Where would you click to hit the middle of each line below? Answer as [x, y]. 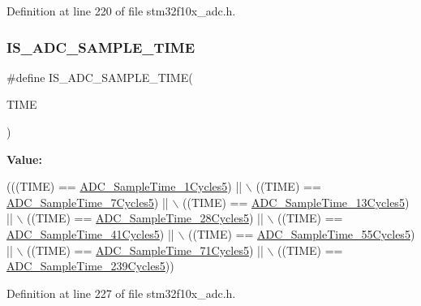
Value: [24, 159]
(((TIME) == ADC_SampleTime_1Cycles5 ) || [125, 186]
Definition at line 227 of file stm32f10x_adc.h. [121, 293]
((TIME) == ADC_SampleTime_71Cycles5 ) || [145, 250]
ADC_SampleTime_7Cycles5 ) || [88, 202]
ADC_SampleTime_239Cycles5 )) [90, 266]
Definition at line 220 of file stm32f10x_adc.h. [121, 11]
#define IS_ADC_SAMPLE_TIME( [100, 77]
